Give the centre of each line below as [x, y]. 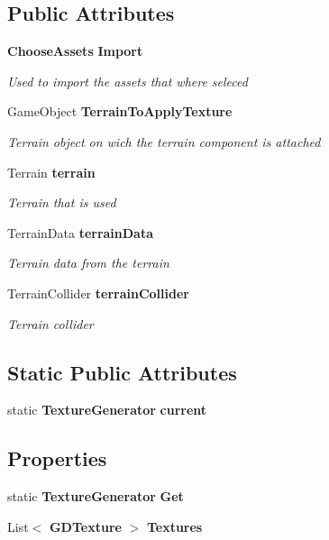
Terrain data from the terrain [88, 263]
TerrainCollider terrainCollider [98, 293]
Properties [57, 458]
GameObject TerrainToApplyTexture [120, 111]
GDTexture [85, 526]
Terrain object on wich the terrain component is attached [164, 141]
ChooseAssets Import [75, 51]
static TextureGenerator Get [96, 496]
